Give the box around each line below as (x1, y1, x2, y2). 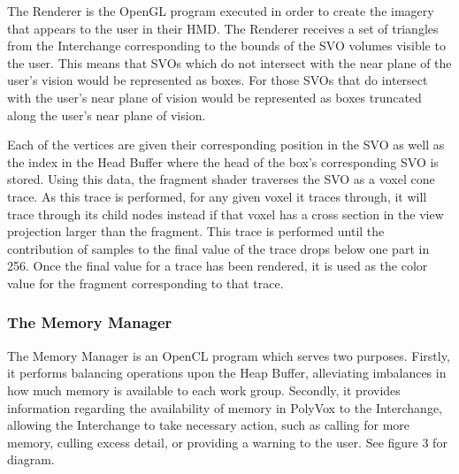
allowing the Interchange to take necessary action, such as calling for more (7, 416, 410, 434)
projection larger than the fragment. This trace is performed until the (7, 222, 385, 241)
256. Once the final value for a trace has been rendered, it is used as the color (7, 256, 428, 275)
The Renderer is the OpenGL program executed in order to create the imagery (7, 2, 434, 19)
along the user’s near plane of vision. (7, 105, 206, 124)
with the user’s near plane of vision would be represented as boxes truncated (7, 88, 422, 106)
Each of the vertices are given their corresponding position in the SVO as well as (7, 135, 445, 154)
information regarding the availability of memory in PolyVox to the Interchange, (7, 398, 442, 417)
